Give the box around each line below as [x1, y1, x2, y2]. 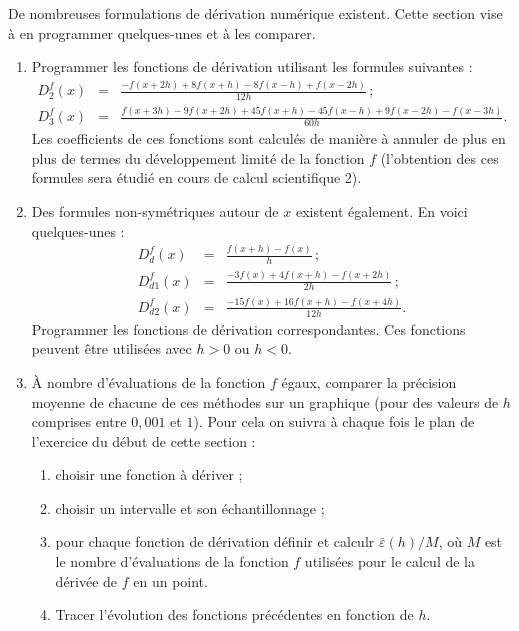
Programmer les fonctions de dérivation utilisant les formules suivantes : [31, 56, 473, 77]
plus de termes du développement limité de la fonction [31, 147, 365, 168]
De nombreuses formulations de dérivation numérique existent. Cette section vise [8, 3, 503, 23]
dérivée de [55, 570, 118, 591]
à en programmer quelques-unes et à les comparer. [8, 22, 316, 43]
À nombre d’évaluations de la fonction [31, 371, 266, 392]
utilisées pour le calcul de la [304, 551, 475, 572]
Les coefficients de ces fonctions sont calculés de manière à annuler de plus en [31, 128, 506, 149]
